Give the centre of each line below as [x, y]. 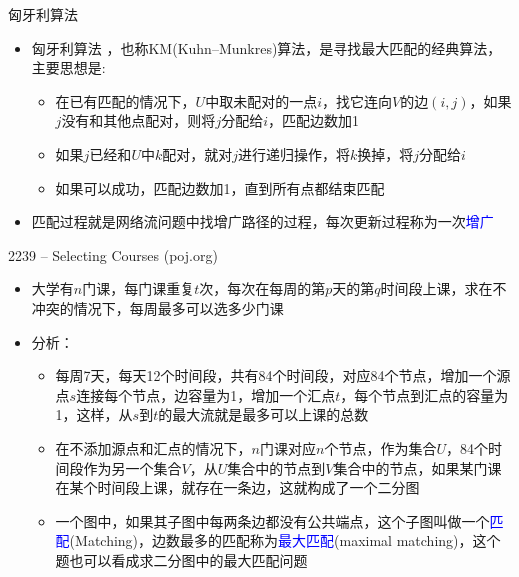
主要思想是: [68, 67]
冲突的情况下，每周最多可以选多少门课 [157, 307]
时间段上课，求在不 [443, 288]
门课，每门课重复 [138, 288]
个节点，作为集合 [380, 447]
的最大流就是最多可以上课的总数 [263, 414]
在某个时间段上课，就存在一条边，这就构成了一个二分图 [237, 487]
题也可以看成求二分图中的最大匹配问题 [181, 559]
